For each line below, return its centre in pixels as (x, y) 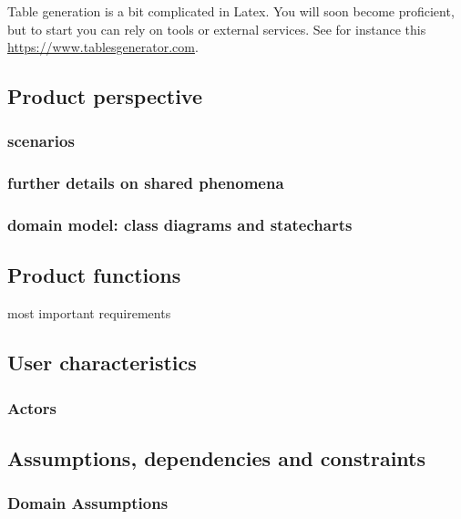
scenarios (41, 141)
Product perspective (105, 96)
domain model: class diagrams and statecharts (180, 225)
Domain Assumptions (88, 503)
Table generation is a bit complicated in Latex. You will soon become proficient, (231, 11)
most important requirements (89, 313)
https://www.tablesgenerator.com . (103, 47)
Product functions (94, 275)
